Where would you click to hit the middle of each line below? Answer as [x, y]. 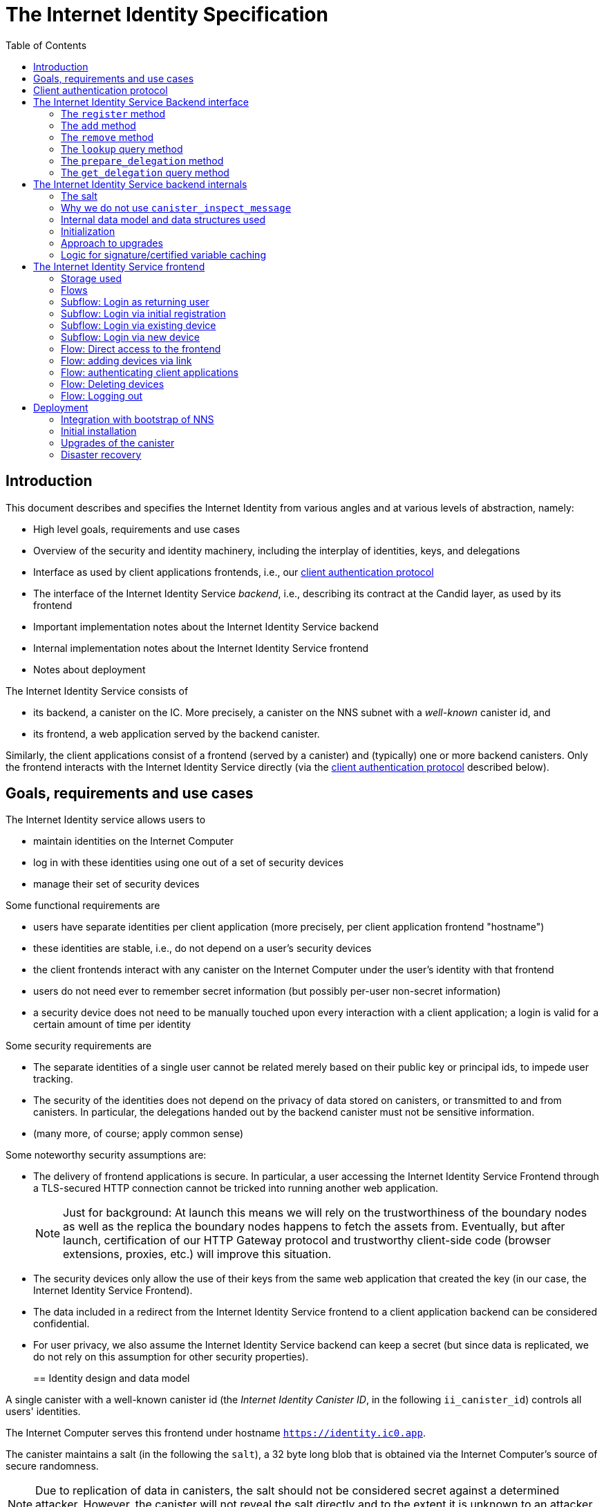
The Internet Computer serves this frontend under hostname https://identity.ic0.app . [216, 1433]
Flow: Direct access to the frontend [141, 348]
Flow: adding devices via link [126, 360]
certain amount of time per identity [112, 1024]
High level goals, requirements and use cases [137, 529]
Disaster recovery [101, 454]
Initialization [88, 231]
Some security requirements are [79, 1046]
